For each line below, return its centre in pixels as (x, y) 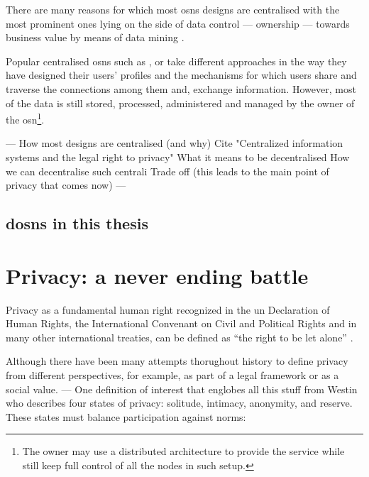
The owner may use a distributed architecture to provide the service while (183, 451)
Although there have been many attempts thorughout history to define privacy (177, 361)
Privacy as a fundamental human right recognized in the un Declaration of (168, 309)
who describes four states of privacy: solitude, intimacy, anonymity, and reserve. (179, 403)
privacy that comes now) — (66, 185)
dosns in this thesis (77, 223)
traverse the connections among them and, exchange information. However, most (181, 88)
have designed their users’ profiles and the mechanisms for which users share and (181, 75)
